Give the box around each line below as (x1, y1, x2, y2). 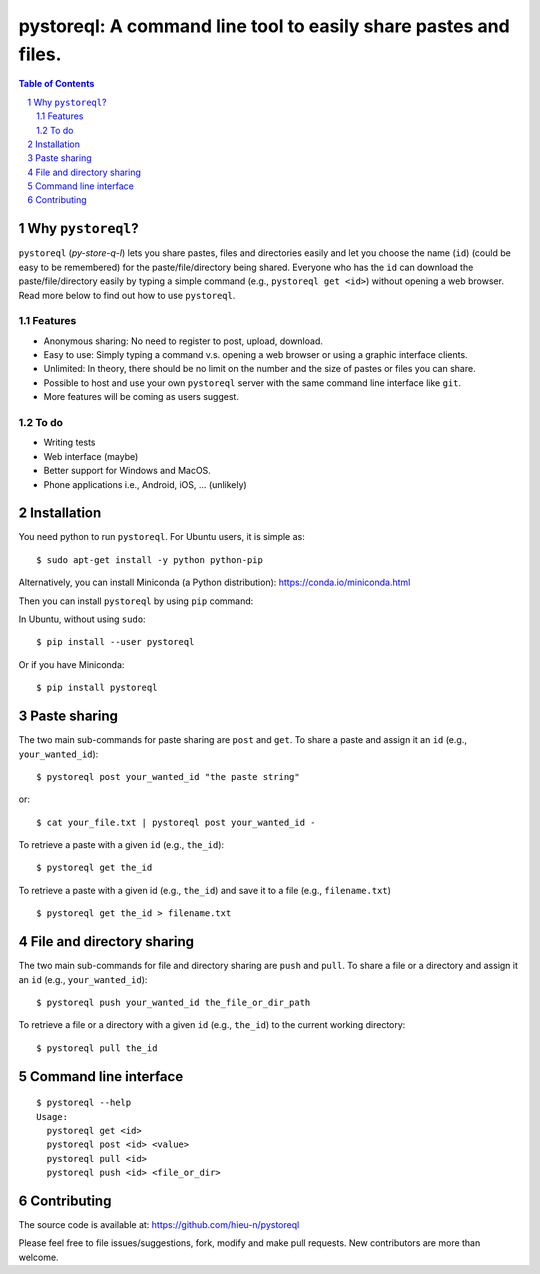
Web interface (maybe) (43, 450, 139, 462)
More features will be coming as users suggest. (43, 391, 240, 403)
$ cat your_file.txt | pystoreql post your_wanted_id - (36, 816, 316, 828)
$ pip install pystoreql (36, 682, 158, 694)
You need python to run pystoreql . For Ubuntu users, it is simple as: (18, 531, 305, 543)
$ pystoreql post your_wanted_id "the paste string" (36, 771, 300, 782)
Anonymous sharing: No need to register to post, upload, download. (43, 335, 324, 347)
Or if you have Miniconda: (18, 658, 125, 670)
